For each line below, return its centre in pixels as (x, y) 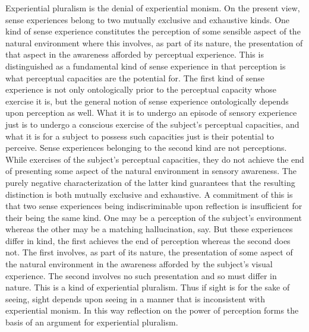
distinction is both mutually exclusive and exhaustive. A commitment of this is (149, 194)
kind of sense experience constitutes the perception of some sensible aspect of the (153, 31)
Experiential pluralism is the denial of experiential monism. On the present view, (153, 8)
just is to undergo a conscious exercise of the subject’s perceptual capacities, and (152, 124)
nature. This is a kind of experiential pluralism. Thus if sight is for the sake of (148, 287)
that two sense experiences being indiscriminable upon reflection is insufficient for (154, 206)
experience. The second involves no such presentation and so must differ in (141, 275)
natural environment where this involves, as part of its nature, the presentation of (154, 42)
